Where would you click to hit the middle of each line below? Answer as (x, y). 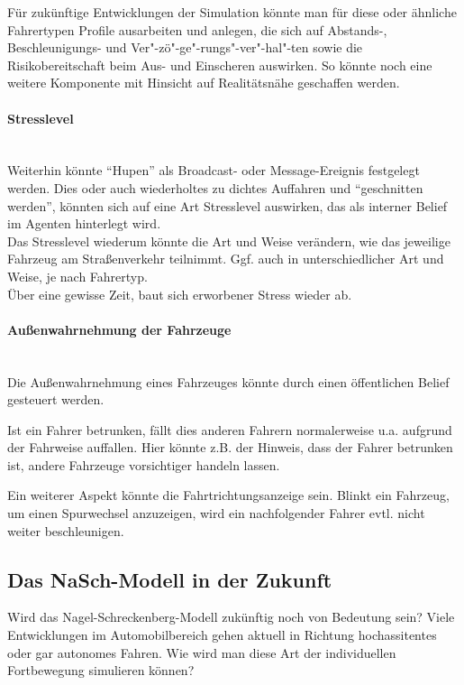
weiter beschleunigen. (66, 530)
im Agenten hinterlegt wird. (84, 223)
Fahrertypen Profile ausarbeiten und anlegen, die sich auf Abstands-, (197, 29)
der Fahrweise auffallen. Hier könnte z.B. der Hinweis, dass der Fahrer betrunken (230, 447)
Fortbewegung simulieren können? (101, 670)
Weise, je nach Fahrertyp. (77, 276)
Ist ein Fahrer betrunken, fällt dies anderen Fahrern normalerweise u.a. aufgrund (230, 429)
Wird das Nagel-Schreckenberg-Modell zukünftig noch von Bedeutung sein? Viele (231, 617)
